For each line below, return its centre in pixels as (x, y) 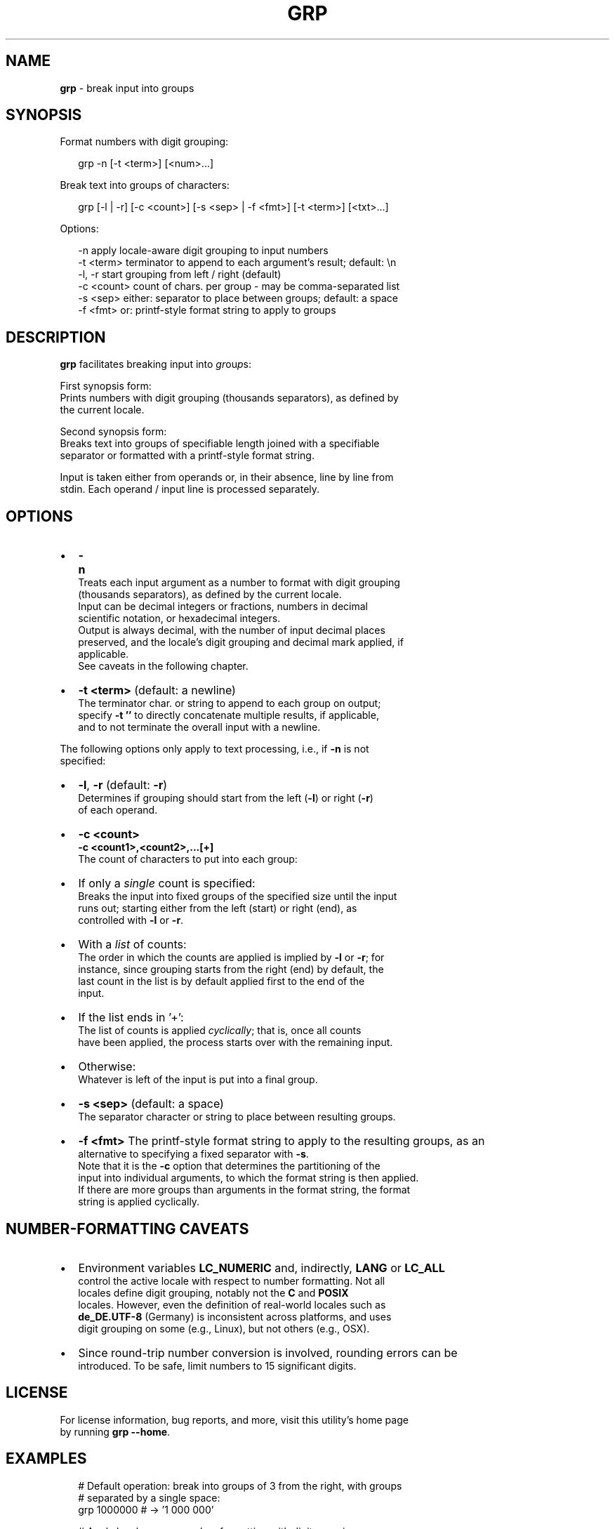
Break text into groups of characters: (145, 185)
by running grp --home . (115, 1431)
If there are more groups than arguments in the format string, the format (244, 1190)
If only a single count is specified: (167, 883)
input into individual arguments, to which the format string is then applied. (249, 1178)
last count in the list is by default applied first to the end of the (221, 981)
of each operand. (118, 810)
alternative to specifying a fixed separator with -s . (193, 1154)
